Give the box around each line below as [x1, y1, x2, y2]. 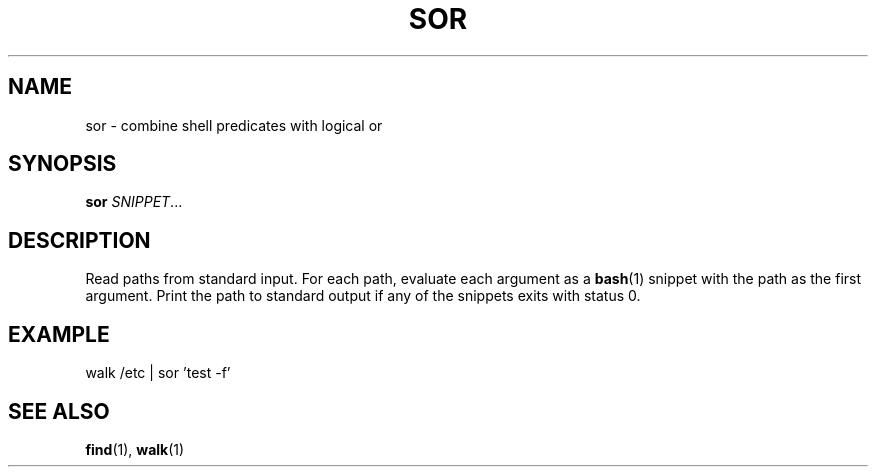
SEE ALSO [8, 398, 110, 424]
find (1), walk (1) [85, 440, 185, 458]
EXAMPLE [8, 321, 110, 347]
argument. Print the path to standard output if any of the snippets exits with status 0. [85, 287, 641, 305]
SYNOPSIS [8, 151, 117, 177]
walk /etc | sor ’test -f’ [85, 364, 231, 382]
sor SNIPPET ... [85, 193, 183, 211]
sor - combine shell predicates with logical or [85, 116, 383, 134]
